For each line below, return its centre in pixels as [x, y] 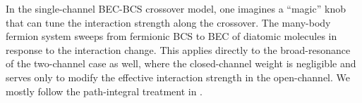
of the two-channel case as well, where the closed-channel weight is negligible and [181, 63]
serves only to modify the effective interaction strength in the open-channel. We [178, 77]
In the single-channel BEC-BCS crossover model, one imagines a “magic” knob [176, 8]
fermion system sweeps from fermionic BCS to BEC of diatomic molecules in [171, 36]
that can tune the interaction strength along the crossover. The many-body [168, 22]
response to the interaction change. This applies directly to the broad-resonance [178, 49]
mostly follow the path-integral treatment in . [104, 91]
